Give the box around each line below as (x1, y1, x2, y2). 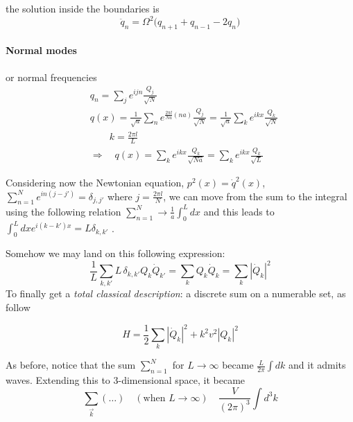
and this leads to (203, 204, 275, 218)
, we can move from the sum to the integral (163, 188, 347, 203)
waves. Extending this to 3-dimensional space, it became (6, 373, 246, 387)
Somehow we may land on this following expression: (6, 245, 225, 260)
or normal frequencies (6, 69, 97, 84)
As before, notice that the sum (6, 358, 136, 372)
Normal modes (6, 43, 77, 58)
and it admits (289, 358, 346, 372)
